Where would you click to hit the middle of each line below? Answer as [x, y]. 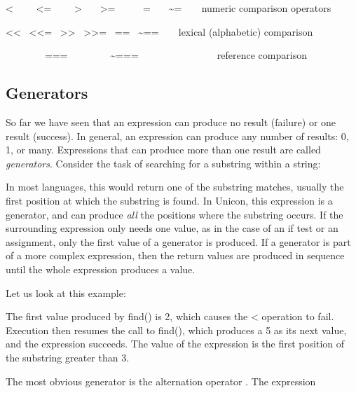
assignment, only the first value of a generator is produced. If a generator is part [178, 241]
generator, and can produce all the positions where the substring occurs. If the [174, 214]
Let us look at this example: [66, 292]
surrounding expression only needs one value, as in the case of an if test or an [172, 228]
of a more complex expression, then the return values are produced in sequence [175, 255]
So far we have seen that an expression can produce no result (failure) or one [171, 122]
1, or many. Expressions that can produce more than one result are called [163, 150]
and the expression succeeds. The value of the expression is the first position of [175, 344]
